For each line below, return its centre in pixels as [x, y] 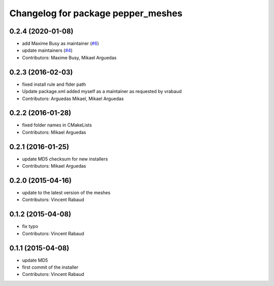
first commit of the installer [50, 267]
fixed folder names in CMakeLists [57, 125]
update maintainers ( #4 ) [47, 50]
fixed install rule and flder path [54, 84]
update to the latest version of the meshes [66, 193]
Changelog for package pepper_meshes [96, 13]
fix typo [30, 227]
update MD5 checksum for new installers [65, 159]
